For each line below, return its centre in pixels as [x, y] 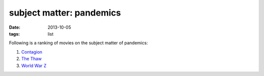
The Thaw [32, 59]
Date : [15, 27]
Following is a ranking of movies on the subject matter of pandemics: [78, 43]
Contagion [32, 52]
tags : [14, 34]
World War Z [34, 65]
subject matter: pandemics [65, 13]
